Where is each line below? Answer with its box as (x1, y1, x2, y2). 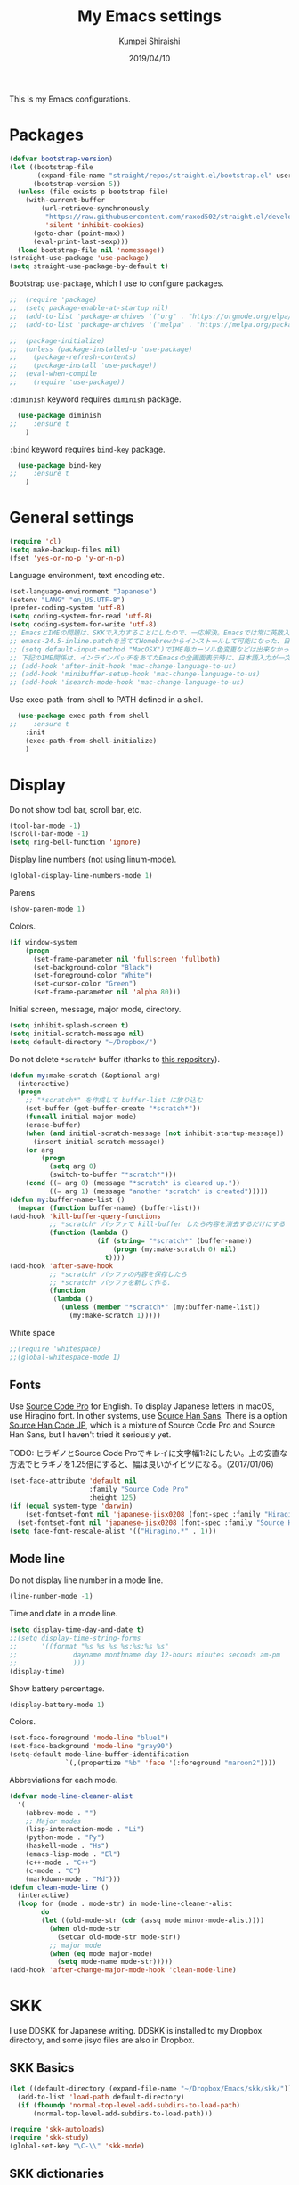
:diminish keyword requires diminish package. (9, 394, 182, 405)
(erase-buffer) (25, 1120, 82, 1129)
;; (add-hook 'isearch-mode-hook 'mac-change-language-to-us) (9, 678, 245, 687)
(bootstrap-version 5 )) (32, 179, 122, 188)
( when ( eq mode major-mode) (48, 1949, 153, 1958)
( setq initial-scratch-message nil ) (9, 1029, 145, 1038)
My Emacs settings (77, 6, 222, 27)
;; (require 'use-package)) (9, 378, 125, 387)
